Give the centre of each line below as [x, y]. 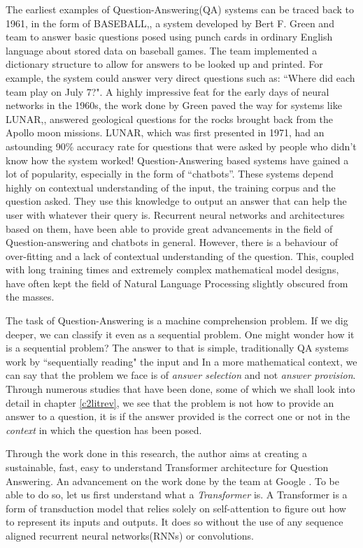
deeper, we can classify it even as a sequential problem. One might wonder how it [180, 334]
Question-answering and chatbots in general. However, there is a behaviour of [172, 242]
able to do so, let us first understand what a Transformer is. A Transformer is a [177, 495]
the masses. [30, 297]
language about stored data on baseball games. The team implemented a [162, 50]
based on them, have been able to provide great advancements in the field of [169, 228]
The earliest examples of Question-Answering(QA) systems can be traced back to [180, 9]
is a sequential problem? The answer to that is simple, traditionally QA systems [177, 348]
